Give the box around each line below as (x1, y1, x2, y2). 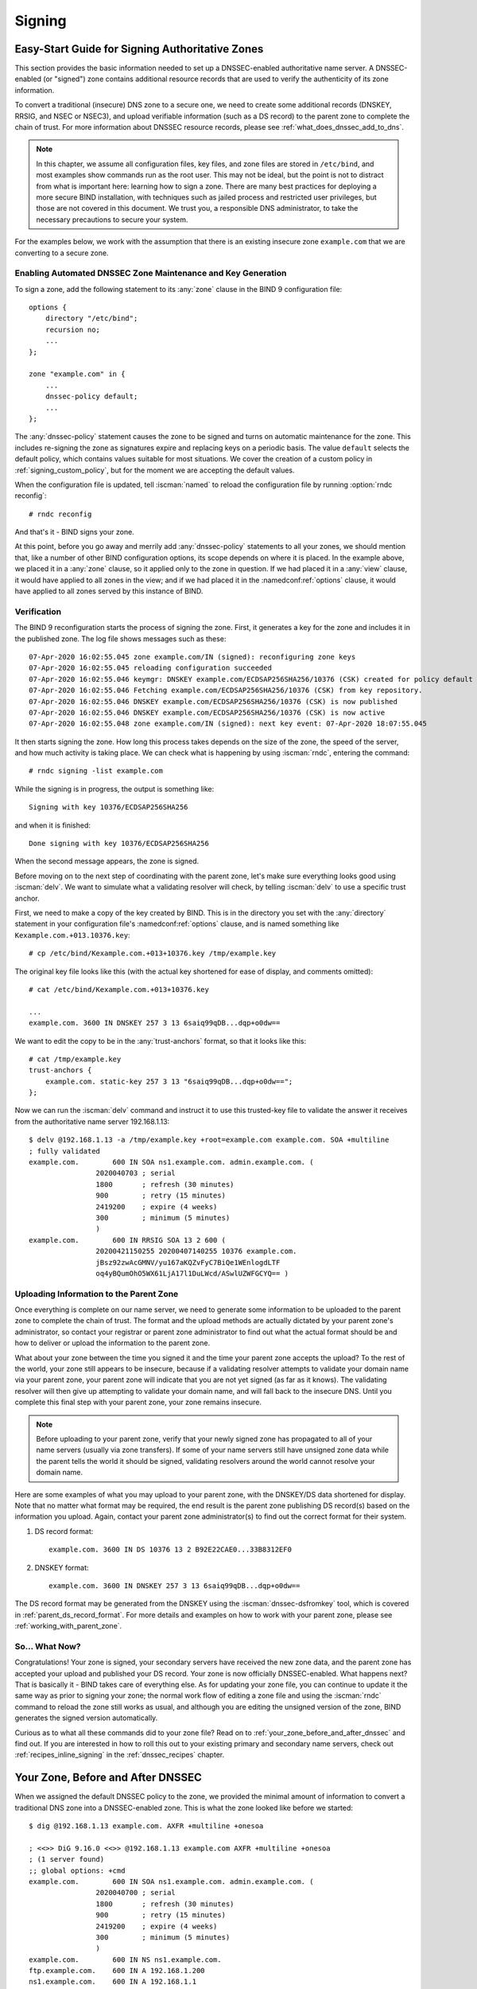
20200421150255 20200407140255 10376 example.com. (95, 1247, 297, 1256)
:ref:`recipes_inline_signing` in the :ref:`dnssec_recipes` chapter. (14, 1750, 225, 1760)
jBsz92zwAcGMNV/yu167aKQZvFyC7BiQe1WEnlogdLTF (95, 1258, 281, 1267)
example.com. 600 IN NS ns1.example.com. (29, 1955, 222, 1964)
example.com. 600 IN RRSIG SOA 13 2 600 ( (29, 1236, 227, 1244)
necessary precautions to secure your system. (36, 215, 188, 224)
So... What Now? (14, 1641, 81, 1652)
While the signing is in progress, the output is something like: (14, 784, 215, 793)
